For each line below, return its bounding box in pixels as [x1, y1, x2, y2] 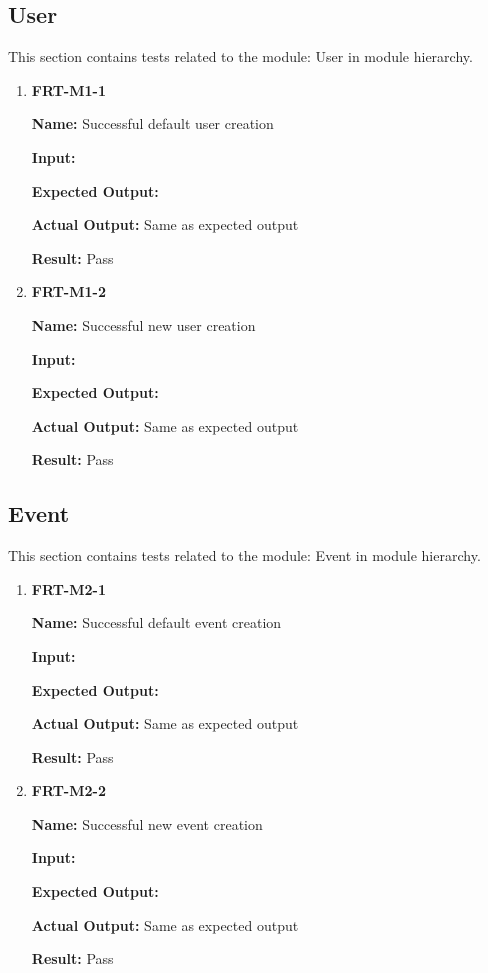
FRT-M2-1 [31, 578, 106, 599]
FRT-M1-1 [31, 79, 106, 100]
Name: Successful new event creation [31, 813, 263, 834]
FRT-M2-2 [31, 780, 106, 801]
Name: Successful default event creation [31, 612, 282, 633]
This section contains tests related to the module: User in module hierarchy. [8, 46, 473, 67]
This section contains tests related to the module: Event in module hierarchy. [8, 545, 481, 566]
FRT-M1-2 [31, 281, 106, 302]
